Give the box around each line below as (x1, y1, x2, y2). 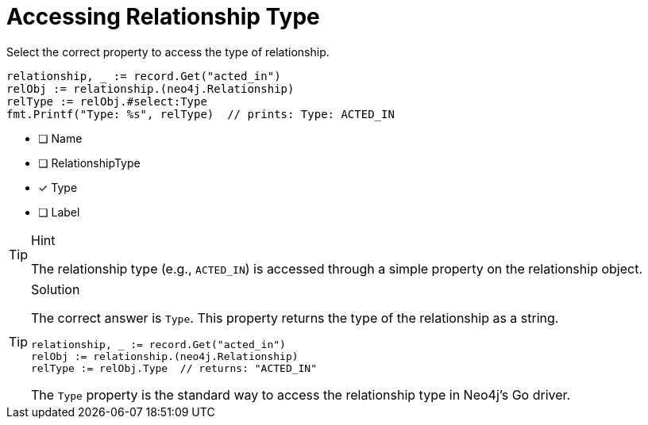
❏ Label (38, 205, 80, 219)
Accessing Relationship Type (6, 3, 320, 30)
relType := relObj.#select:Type (6, 94, 207, 108)
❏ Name (38, 131, 83, 145)
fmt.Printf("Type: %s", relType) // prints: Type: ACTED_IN (6, 107, 395, 121)
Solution (31, 281, 80, 297)
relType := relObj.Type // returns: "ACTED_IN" (31, 362, 318, 374)
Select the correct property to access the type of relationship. (6, 44, 330, 59)
